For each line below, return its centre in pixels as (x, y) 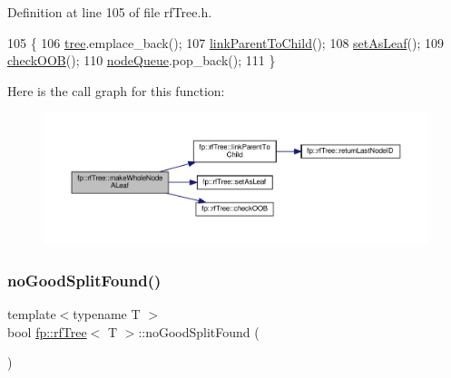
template (32, 314)
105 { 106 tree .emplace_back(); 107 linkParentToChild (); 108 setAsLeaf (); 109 (225, 42)
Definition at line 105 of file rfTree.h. (110, 12)
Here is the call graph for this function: (116, 90)
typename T (107, 314)
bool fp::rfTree (47, 331)
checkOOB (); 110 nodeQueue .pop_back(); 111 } (142, 60)
